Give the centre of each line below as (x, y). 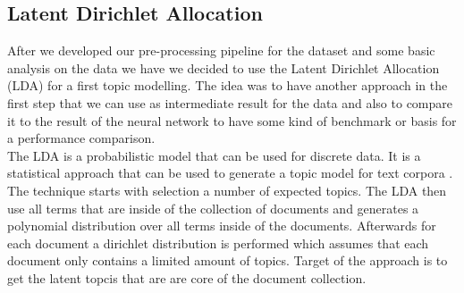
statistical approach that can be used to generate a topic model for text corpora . (230, 173)
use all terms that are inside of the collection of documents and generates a (213, 208)
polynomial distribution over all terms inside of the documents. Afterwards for (222, 226)
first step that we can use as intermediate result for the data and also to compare (230, 102)
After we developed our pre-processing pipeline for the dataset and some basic (221, 50)
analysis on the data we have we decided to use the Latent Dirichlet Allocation (224, 67)
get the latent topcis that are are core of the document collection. (187, 277)
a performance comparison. (81, 138)
